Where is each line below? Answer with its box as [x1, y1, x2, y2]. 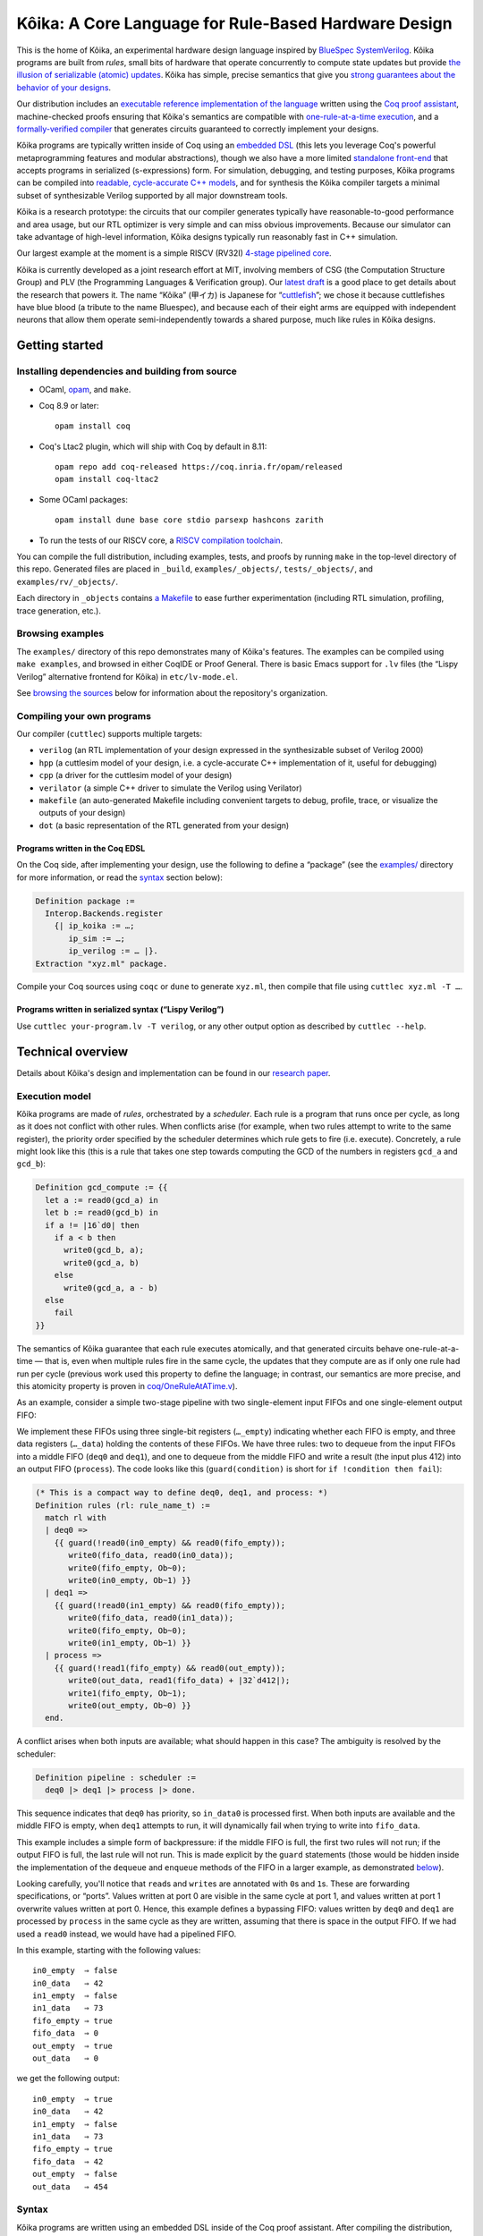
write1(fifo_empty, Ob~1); [68, 1688, 187, 1698]
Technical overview [16, 1044, 129, 1059]
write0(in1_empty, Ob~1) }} [68, 1638, 191, 1647]
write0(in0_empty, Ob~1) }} [68, 1575, 191, 1585]
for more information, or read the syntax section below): [16, 872, 224, 883]
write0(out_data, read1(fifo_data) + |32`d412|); [68, 1675, 291, 1686]
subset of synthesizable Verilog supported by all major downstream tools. [16, 190, 288, 200]
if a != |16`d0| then [45, 1220, 140, 1230]
